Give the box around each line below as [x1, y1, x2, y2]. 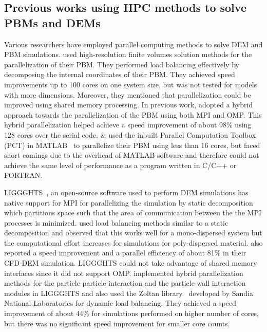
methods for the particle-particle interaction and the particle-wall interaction [4, 278, 246, 288]
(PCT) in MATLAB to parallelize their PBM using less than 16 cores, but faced [4, 139, 260, 150]
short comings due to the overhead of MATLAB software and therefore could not [4, 150, 259, 160]
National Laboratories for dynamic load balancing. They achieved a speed [4, 298, 236, 308]
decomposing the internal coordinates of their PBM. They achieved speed [4, 69, 235, 80]
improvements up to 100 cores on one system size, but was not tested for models [4, 79, 257, 89]
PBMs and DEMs [4, 14, 101, 30]
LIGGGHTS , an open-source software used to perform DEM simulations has [4, 187, 249, 197]
